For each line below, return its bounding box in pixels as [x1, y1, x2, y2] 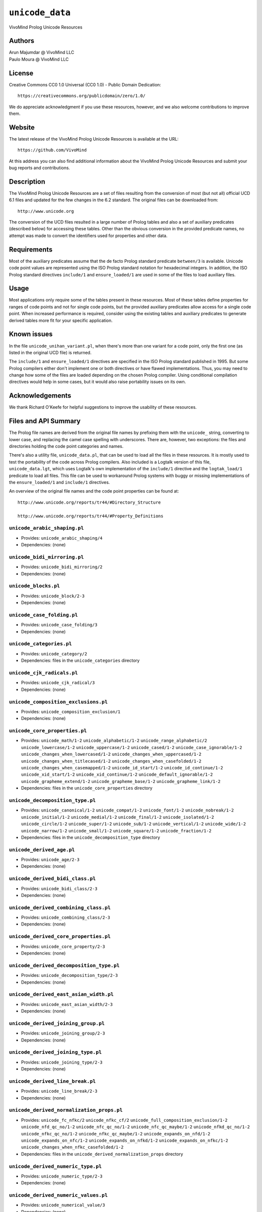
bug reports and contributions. [9, 165, 70, 171]
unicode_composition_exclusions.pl [9, 699, 108, 705]
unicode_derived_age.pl [9, 846, 75, 853]
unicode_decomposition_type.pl [9, 797, 96, 803]
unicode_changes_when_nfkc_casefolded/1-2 [21, 1145, 124, 1150]
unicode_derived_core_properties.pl [9, 933, 111, 940]
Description [9, 177, 46, 186]
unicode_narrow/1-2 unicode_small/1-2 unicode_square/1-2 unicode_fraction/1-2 [21, 828, 212, 833]
